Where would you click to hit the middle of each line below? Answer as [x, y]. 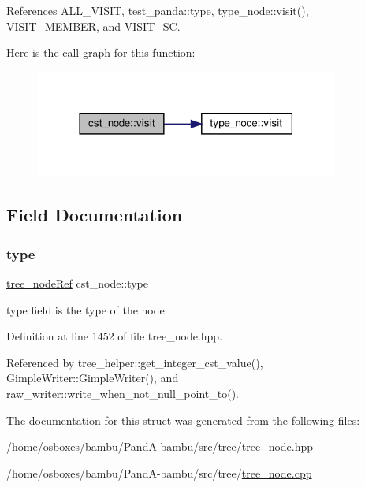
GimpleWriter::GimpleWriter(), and [93, 378]
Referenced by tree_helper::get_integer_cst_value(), [135, 362]
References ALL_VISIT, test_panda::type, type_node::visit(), [158, 10]
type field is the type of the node [86, 309]
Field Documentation [95, 215]
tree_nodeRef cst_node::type [77, 283]
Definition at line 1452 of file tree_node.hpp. [115, 336]
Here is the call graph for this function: [101, 52]
